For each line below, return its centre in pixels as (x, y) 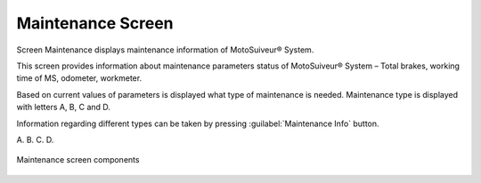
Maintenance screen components (78, 160)
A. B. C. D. (35, 139)
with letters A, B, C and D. (64, 107)
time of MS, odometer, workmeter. (79, 78)
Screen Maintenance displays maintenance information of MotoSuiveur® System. (165, 50)
